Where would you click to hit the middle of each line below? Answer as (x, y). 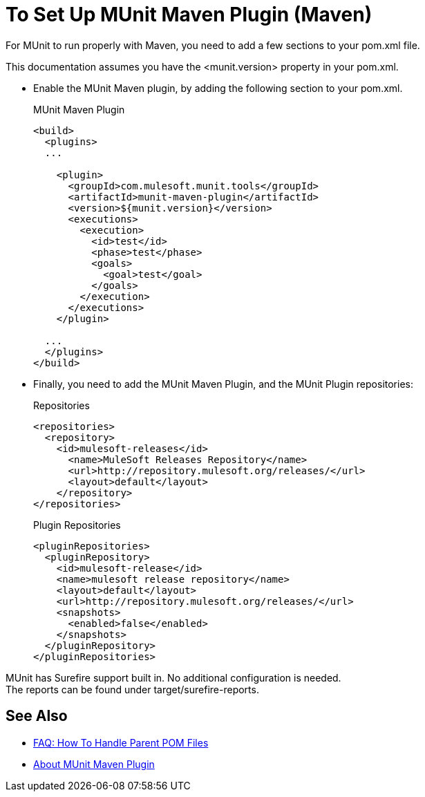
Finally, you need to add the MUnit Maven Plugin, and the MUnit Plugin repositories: (223, 384)
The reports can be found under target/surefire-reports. (132, 689)
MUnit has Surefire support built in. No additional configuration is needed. (173, 677)
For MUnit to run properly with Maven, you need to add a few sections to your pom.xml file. (213, 45)
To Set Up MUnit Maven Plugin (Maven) (189, 15)
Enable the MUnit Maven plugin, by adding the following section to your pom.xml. (218, 88)
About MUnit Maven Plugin (94, 764)
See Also (37, 716)
